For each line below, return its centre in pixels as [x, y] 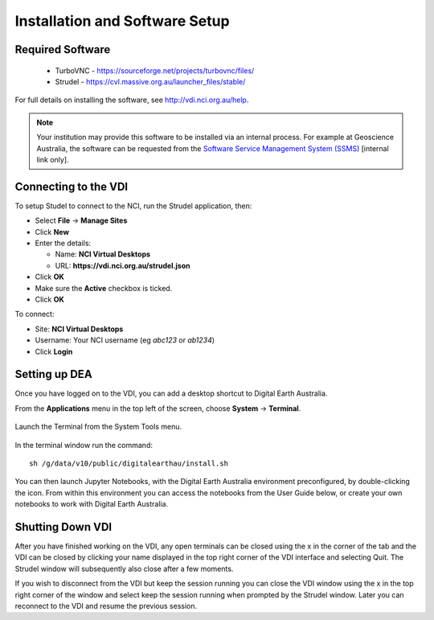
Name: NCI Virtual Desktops [103, 254]
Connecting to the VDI [72, 186]
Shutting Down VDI [63, 527]
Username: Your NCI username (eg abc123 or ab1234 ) [125, 340]
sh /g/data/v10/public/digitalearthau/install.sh [129, 463]
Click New [52, 232]
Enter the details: [63, 243]
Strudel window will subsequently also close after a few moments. [124, 569]
